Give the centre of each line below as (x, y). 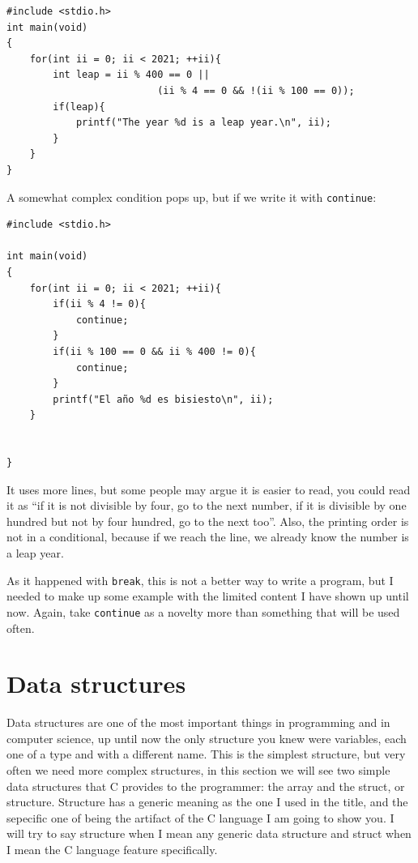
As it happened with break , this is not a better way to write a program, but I (200, 580)
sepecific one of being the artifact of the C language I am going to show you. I (200, 817)
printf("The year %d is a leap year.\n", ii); (203, 123)
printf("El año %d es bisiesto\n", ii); (163, 399)
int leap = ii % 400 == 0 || (131, 75)
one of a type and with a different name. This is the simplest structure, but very (206, 754)
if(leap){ (79, 107)
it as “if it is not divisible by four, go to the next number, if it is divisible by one (207, 505)
